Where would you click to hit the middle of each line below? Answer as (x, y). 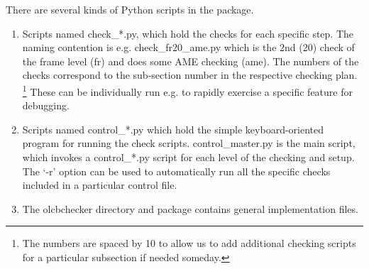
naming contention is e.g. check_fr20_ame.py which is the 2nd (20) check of (188, 47)
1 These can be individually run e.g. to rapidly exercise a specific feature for (187, 90)
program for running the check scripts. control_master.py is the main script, (189, 143)
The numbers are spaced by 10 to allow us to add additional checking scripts (189, 243)
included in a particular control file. (100, 185)
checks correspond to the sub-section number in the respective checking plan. (190, 75)
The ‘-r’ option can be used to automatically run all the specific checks (176, 171)
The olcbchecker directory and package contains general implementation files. (190, 208)
